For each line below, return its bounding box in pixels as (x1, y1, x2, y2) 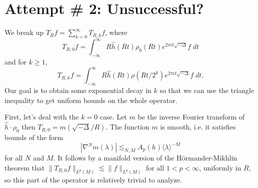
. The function (105, 121, 149, 132)
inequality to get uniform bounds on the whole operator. (4, 94, 177, 105)
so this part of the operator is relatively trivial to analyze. (4, 174, 182, 185)
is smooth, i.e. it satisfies (160, 121, 236, 132)
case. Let (99, 111, 127, 122)
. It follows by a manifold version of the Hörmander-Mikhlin (53, 152, 237, 162)
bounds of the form (4, 131, 63, 142)
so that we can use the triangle (159, 85, 254, 95)
